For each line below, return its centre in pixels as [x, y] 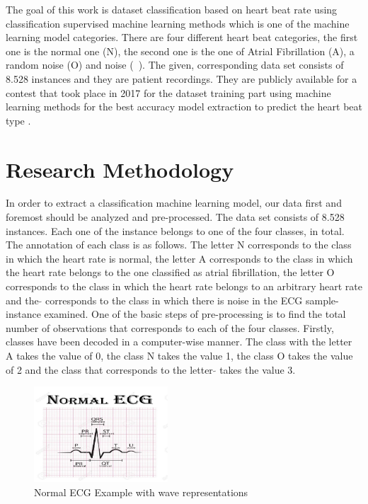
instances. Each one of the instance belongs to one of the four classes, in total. [175, 230]
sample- [322, 300]
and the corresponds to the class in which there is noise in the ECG [154, 300]
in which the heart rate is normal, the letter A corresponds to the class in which [179, 258]
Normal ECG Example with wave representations [141, 492]
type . [18, 120]
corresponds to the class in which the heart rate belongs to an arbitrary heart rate [184, 286]
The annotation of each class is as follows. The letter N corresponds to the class [179, 245]
